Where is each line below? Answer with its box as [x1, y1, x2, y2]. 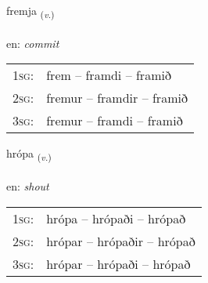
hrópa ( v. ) [6, 145, 52, 164]
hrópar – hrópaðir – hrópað [46, 231, 195, 250]
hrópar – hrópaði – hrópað [46, 254, 191, 273]
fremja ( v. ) [6, 2, 55, 20]
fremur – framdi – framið [46, 111, 183, 130]
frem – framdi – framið [46, 66, 171, 85]
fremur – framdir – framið [46, 89, 188, 107]
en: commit [6, 34, 59, 51]
